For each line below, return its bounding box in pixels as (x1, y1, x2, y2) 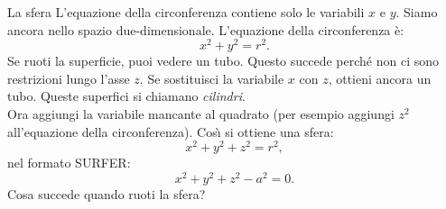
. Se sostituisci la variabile (139, 68, 284, 87)
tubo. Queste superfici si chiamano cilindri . (7, 86, 246, 105)
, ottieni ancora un (328, 68, 432, 87)
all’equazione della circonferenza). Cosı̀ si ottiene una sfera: (7, 122, 334, 141)
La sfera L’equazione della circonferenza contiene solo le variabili (7, 3, 365, 21)
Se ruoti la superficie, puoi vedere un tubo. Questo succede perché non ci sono (7, 51, 440, 70)
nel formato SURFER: (7, 153, 131, 172)
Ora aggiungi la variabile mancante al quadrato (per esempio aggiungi (7, 104, 395, 123)
